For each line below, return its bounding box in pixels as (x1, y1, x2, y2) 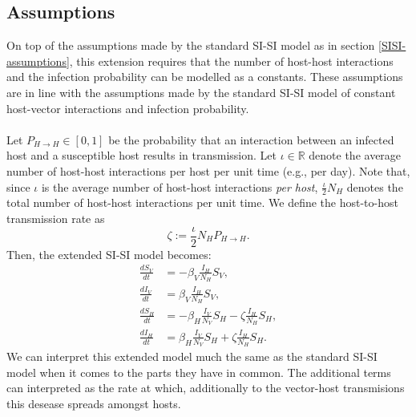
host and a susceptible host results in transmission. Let (6, 147, 277, 164)
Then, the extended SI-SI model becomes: (6, 245, 212, 262)
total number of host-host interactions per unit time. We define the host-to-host (6, 194, 398, 211)
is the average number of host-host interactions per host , (41, 178, 318, 195)
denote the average (309, 147, 402, 164)
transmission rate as (6, 209, 105, 226)
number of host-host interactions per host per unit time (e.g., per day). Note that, (6, 162, 410, 179)
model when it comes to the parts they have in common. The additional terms (6, 363, 391, 380)
